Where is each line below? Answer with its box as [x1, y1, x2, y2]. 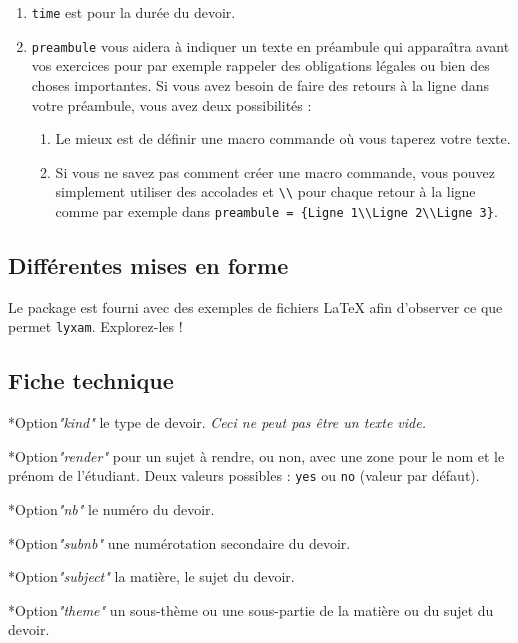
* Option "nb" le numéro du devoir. [8, 499, 215, 520]
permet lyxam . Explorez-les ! [8, 316, 183, 337]
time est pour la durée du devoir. [31, 2, 236, 22]
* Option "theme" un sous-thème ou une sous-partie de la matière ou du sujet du [8, 599, 494, 620]
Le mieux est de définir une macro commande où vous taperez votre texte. [55, 128, 511, 149]
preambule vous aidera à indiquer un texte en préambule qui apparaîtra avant [31, 35, 510, 56]
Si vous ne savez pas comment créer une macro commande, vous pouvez [55, 161, 495, 182]
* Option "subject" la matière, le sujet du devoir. [8, 566, 295, 587]
